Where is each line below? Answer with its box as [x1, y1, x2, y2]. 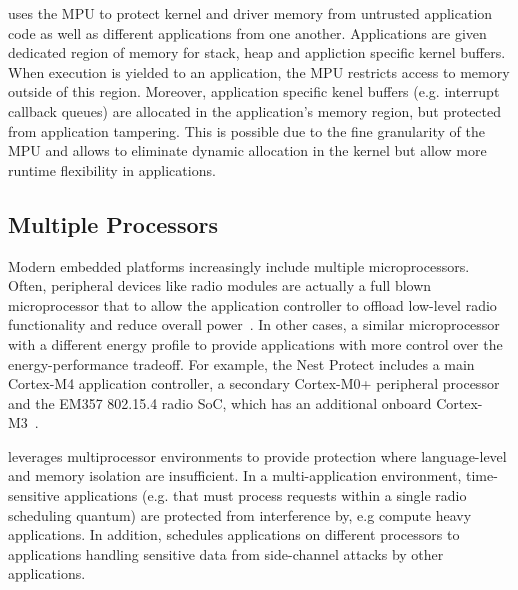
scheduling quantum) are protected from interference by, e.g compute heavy [8, 504, 472, 525]
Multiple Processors [8, 208, 218, 239]
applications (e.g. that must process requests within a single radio [64, 485, 467, 506]
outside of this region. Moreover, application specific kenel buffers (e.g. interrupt [8, 81, 500, 102]
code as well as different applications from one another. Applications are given [8, 22, 487, 43]
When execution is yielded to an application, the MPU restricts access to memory [8, 61, 510, 82]
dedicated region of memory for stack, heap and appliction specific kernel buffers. [8, 42, 506, 63]
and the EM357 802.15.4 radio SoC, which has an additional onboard [8, 392, 432, 413]
